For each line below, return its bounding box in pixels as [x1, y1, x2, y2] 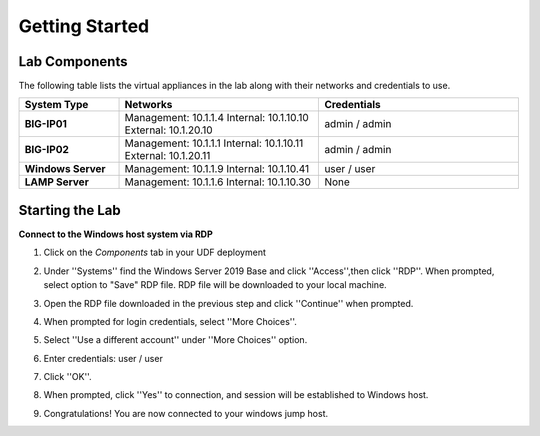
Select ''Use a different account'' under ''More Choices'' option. [43, 334, 308, 346]
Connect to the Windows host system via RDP [18, 228, 214, 240]
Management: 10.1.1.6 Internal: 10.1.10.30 [124, 175, 312, 189]
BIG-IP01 [24, 117, 67, 131]
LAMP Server [24, 175, 89, 189]
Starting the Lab [18, 201, 121, 219]
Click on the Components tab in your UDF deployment [43, 246, 267, 259]
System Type [24, 98, 89, 112]
